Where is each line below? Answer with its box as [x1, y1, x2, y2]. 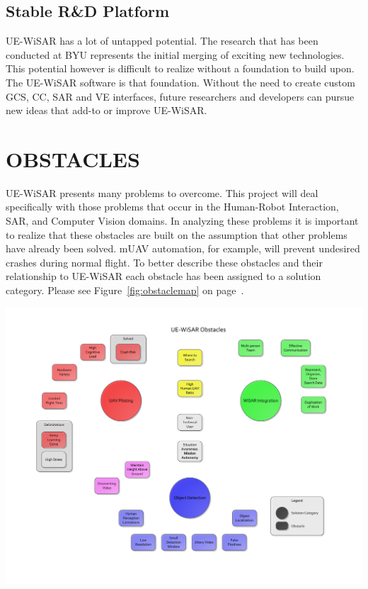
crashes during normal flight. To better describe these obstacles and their [6, 254, 323, 269]
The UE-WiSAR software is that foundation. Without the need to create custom [6, 74, 355, 89]
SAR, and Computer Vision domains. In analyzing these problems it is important [6, 213, 359, 228]
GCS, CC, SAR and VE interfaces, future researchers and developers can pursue [6, 89, 355, 103]
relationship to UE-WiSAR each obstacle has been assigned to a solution [6, 269, 321, 284]
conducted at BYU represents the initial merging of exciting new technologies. [6, 47, 345, 62]
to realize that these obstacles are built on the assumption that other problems [6, 227, 347, 242]
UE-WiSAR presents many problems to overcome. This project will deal [6, 185, 318, 200]
